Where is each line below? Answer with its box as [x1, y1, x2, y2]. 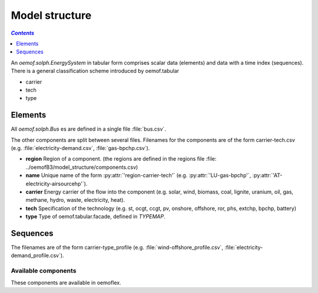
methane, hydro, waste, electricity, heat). [25, 197, 125, 204]
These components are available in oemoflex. [11, 279, 121, 286]
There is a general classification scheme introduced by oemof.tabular [11, 68, 180, 75]
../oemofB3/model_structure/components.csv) [25, 164, 138, 171]
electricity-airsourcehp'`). [25, 180, 88, 187]
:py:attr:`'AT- [252, 172, 283, 179]
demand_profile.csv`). [11, 252, 64, 259]
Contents [11, 29, 35, 36]
